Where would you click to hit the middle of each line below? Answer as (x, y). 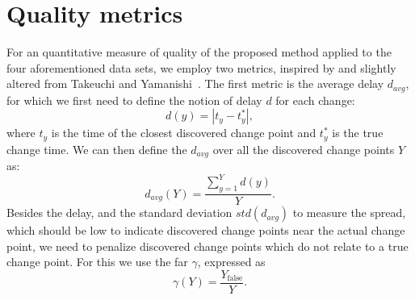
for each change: (315, 100)
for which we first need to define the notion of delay (134, 100)
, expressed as (231, 262)
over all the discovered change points (304, 149)
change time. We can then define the (97, 149)
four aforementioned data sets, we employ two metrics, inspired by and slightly (201, 67)
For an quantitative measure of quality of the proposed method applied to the (199, 52)
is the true (358, 133)
